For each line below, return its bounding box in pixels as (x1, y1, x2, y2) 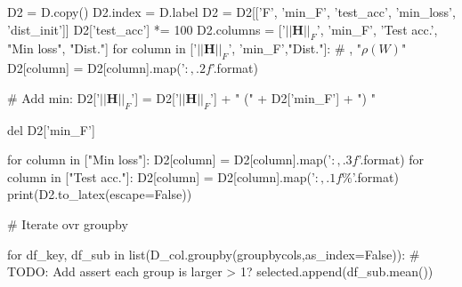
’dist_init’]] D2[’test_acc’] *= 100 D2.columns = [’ (7, 20, 286, 38)
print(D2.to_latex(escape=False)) (7, 185, 192, 203)
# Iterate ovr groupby (7, 214, 128, 233)
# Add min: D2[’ (7, 88, 101, 107)
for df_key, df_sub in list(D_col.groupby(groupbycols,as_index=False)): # (7, 244, 420, 263)
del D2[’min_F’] (7, 120, 95, 139)
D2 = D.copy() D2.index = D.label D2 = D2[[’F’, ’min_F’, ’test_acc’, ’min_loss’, (7, 3, 456, 20)
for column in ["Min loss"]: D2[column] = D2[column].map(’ (7, 150, 332, 169)
